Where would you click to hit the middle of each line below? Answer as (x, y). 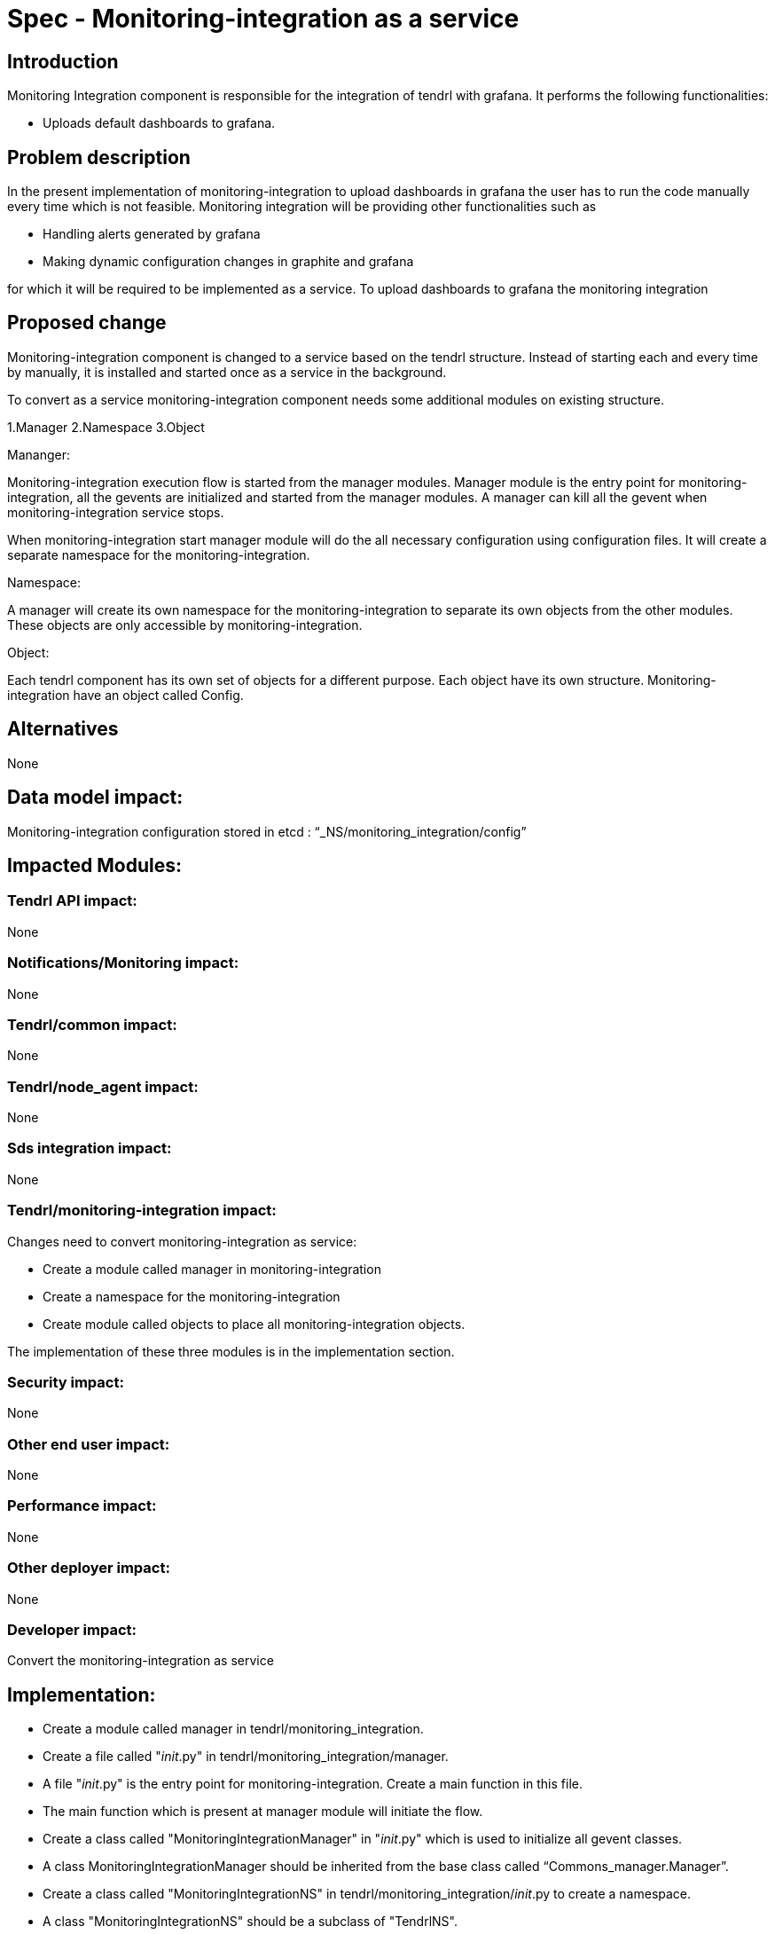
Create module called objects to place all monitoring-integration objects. (254, 1324)
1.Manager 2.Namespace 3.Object (106, 427)
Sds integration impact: (90, 1148)
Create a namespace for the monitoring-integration (192, 1296)
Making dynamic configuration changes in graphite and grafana (228, 262)
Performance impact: (82, 1506)
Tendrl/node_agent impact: (103, 1086)
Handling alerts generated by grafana (152, 234)
